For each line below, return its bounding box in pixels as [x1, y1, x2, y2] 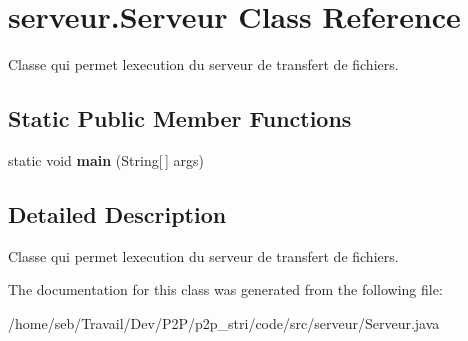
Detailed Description [8, 198, 227, 229]
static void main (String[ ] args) [8, 149, 204, 170]
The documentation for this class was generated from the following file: [8, 279, 443, 300]
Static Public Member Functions [8, 103, 352, 134]
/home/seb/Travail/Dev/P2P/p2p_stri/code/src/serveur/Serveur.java [8, 312, 440, 333]
